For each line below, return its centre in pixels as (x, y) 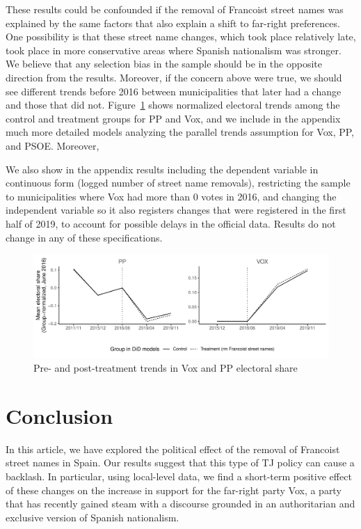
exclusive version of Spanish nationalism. (93, 517)
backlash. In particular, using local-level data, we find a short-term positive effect (179, 476)
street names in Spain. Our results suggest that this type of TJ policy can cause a (180, 463)
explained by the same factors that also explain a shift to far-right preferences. (173, 23)
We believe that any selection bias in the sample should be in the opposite (164, 64)
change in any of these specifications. (84, 237)
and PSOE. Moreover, (53, 145)
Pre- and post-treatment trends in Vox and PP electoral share (166, 368)
